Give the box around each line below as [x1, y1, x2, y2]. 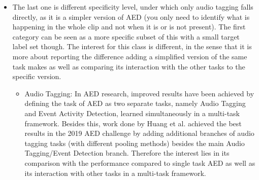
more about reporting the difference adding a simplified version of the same [12, 51, 247, 61]
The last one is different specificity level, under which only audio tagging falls [12, 2, 253, 12]
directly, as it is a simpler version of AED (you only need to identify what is [12, 11, 250, 22]
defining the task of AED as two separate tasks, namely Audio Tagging [24, 98, 246, 109]
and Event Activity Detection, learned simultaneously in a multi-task [24, 107, 240, 118]
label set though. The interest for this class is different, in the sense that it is [12, 41, 252, 52]
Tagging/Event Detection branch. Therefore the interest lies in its [24, 148, 230, 158]
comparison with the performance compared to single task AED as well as [24, 157, 255, 168]
